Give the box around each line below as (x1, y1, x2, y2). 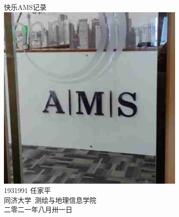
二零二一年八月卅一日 (4, 204, 72, 215)
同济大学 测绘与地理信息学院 (4, 194, 96, 205)
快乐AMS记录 (4, 2, 47, 12)
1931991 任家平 (4, 185, 51, 195)
